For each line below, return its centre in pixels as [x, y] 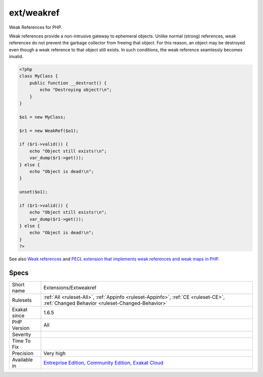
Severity [21, 335]
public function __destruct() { [68, 83]
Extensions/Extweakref [70, 288]
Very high [55, 354]
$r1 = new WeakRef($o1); [49, 131]
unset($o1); [34, 192]
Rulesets [22, 300]
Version [21, 328]
